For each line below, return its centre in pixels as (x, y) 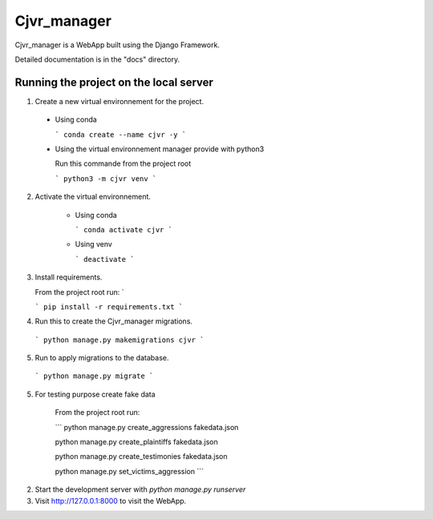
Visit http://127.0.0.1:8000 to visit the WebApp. (111, 501)
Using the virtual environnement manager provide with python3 (160, 149)
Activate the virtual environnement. (93, 197)
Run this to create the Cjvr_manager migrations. (113, 321)
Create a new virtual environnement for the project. (119, 101)
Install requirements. (69, 277)
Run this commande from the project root (123, 163)
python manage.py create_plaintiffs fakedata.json (136, 442)
